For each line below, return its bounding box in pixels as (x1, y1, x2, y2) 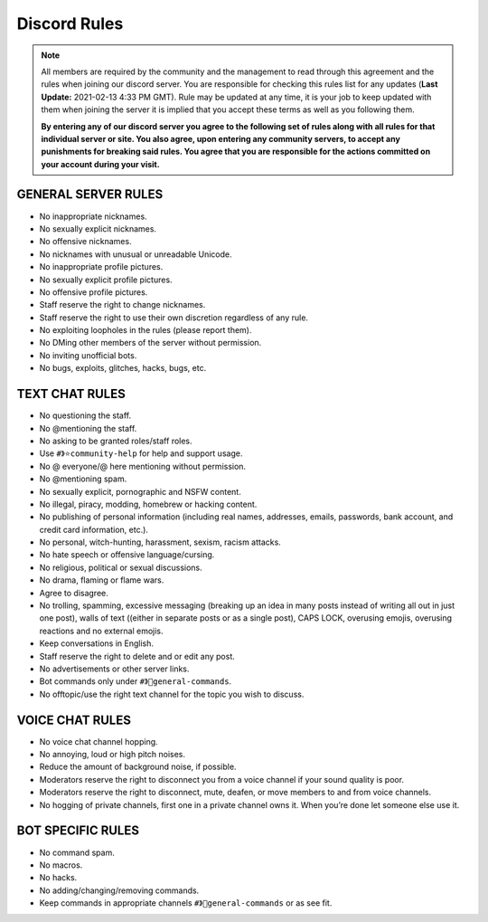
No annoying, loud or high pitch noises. (39, 749, 185, 760)
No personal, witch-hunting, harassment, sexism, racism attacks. (39, 537, 282, 547)
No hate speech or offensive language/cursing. (39, 549, 215, 560)
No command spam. (39, 847, 115, 858)
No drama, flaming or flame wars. (39, 575, 164, 585)
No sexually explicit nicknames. (39, 223, 157, 234)
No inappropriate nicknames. (39, 211, 148, 222)
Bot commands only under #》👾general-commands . (39, 676, 232, 687)
